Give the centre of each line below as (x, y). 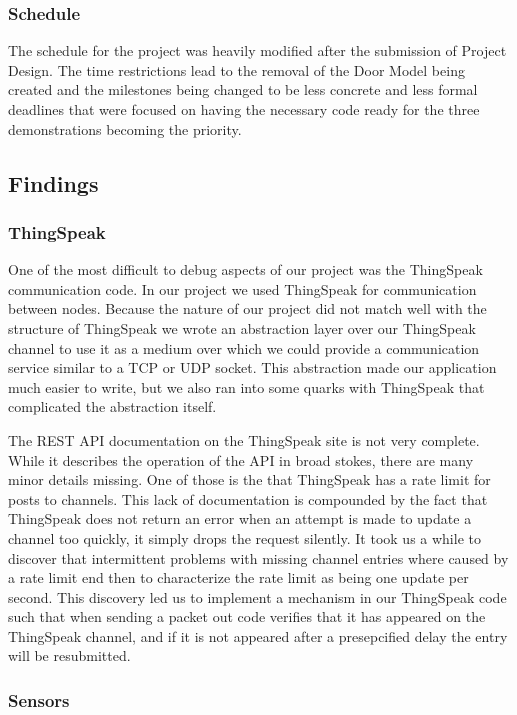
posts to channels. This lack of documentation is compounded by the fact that (248, 498)
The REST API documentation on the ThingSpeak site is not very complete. (244, 439)
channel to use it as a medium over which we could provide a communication (244, 347)
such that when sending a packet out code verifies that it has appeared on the (247, 616)
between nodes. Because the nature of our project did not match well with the (247, 308)
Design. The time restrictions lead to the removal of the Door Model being (236, 69)
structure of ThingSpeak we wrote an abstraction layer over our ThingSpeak (242, 327)
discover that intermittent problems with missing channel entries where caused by (258, 557)
